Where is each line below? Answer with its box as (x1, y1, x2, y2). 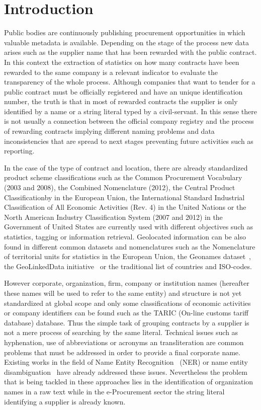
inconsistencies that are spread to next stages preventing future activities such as (4, 135, 253, 146)
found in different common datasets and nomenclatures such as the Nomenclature (4, 241, 255, 252)
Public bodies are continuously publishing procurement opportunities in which (4, 27, 245, 38)
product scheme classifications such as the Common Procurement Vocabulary (4, 172, 242, 183)
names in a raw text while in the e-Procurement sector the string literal (4, 386, 225, 396)
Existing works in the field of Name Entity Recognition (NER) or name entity (4, 357, 248, 367)
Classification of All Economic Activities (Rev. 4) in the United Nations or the (4, 202, 246, 212)
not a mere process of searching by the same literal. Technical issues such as (4, 327, 238, 338)
